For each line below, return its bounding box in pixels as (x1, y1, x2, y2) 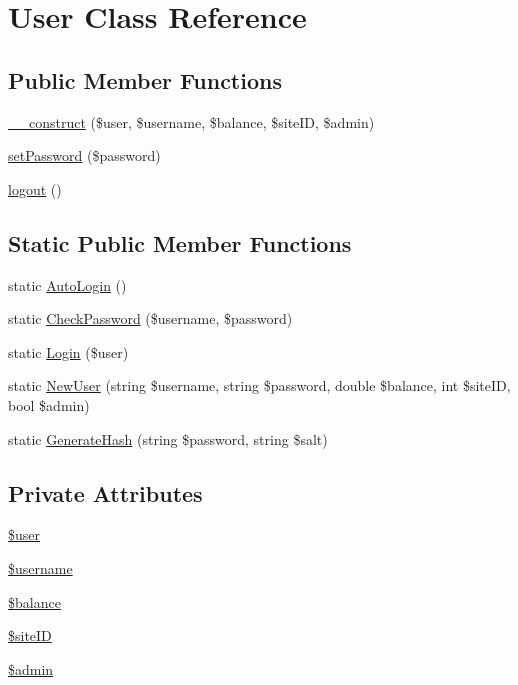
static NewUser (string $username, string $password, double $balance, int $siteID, (8, 375, 511, 396)
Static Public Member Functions (8, 227, 352, 258)
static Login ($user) (8, 341, 129, 362)
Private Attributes (8, 477, 203, 508)
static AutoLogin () (8, 274, 127, 295)
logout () (8, 178, 62, 199)
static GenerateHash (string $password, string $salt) (8, 428, 328, 449)
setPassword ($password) (8, 145, 161, 166)
